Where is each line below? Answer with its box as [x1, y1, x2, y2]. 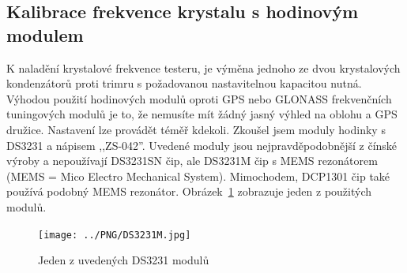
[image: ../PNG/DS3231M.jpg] [38, 229, 191, 241]
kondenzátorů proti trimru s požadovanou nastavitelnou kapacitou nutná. [6, 75, 362, 92]
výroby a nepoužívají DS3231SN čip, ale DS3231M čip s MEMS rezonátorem [6, 152, 378, 169]
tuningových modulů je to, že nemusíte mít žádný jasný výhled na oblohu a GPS [6, 106, 398, 122]
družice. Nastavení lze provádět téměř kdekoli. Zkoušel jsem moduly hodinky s [6, 121, 386, 137]
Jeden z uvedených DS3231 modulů [38, 252, 209, 268]
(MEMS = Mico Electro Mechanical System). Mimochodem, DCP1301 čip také [6, 167, 390, 184]
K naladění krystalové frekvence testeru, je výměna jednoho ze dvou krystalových [6, 59, 401, 76]
